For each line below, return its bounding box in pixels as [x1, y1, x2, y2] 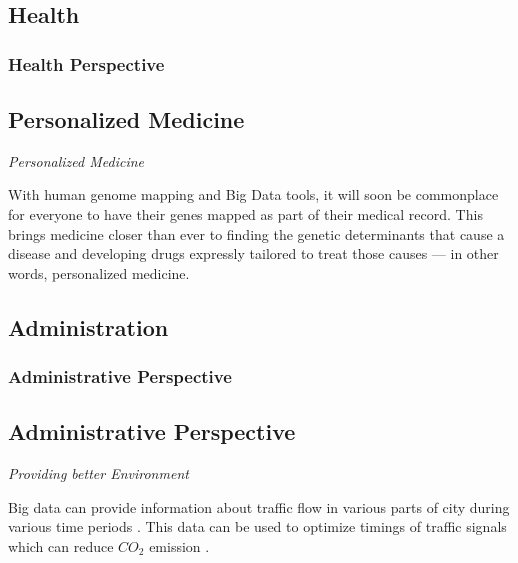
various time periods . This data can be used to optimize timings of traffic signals [8, 516, 507, 537]
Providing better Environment [8, 463, 189, 484]
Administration [8, 311, 169, 342]
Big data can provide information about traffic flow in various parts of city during [8, 496, 510, 517]
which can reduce [8, 536, 114, 556]
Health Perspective [8, 51, 165, 76]
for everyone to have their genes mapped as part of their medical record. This [8, 204, 483, 225]
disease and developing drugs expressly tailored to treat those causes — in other [8, 243, 499, 264]
